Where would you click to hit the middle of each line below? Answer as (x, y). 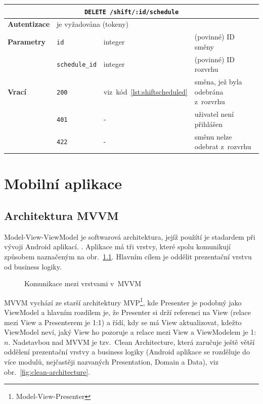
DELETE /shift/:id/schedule (131, 12)
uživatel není (214, 114)
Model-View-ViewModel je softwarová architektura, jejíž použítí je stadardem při (130, 236)
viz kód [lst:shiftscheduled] (145, 91)
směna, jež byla (218, 82)
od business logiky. (33, 266)
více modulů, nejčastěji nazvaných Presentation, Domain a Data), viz (111, 362)
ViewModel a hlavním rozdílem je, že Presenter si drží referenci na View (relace (127, 312)
